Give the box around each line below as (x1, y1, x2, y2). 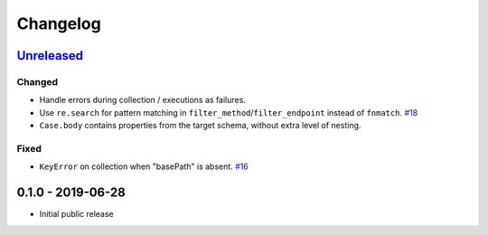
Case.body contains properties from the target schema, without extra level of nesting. (39, 120, 361, 131)
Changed (16, 75, 59, 88)
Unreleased (16, 48, 84, 63)
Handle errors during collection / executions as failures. (39, 95, 246, 106)
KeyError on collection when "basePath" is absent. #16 (39, 161, 249, 172)
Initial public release (39, 209, 115, 220)
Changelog (16, 14, 101, 33)
